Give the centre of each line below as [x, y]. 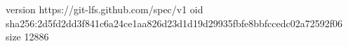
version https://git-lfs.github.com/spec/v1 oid [105, 9]
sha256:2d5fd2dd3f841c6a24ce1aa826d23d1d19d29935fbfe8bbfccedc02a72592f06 [174, 23]
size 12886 [27, 37]
